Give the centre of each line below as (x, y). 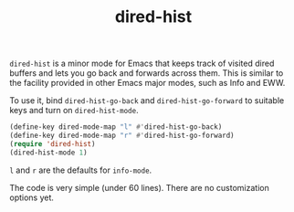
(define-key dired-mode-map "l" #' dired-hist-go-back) (116, 127)
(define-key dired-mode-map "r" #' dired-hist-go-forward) (122, 136)
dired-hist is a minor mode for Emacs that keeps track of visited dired (142, 64)
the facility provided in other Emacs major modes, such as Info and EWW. (147, 83)
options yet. (32, 197)
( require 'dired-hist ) (52, 143)
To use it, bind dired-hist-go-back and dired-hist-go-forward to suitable (147, 101)
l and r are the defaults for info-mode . (81, 170)
